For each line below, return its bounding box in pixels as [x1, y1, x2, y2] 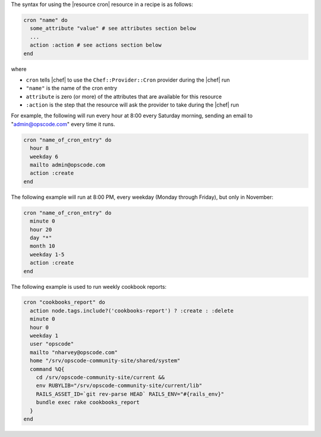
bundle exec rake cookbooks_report [36, 399, 140, 406]
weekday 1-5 [30, 251, 65, 258]
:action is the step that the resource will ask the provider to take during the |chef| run [26, 101, 239, 108]
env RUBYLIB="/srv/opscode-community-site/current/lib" [36, 382, 203, 389]
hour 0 [30, 324, 49, 330]
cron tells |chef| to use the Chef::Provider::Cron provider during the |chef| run [26, 76, 230, 83]
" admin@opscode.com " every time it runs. [11, 120, 115, 127]
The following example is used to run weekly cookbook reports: [11, 283, 166, 290]
